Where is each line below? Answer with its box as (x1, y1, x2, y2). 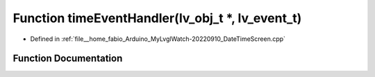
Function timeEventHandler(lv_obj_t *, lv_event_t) (12, 10, 302, 26)
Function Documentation (12, 53, 123, 65)
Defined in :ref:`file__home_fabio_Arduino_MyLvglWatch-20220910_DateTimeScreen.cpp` (30, 35, 286, 43)
